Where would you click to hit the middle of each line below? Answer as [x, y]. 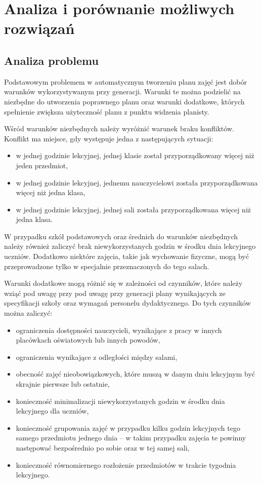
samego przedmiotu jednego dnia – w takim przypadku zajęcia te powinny [131, 438]
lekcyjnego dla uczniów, [52, 411]
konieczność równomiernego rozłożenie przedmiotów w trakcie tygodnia [126, 465]
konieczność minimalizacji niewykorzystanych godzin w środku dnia [120, 401]
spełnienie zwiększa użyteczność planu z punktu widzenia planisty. [107, 111]
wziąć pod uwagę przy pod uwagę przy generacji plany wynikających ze [115, 293]
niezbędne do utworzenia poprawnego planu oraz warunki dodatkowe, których [124, 101]
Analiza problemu [51, 60]
